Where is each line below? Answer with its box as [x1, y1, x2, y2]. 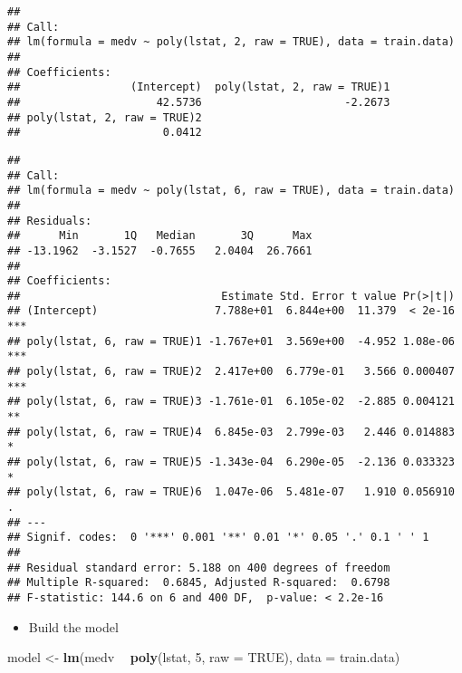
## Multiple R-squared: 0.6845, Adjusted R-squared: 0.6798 [7, 576, 390, 590]
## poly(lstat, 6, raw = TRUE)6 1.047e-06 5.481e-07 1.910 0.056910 [7, 486, 455, 499]
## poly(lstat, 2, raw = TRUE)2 [7, 111, 202, 124]
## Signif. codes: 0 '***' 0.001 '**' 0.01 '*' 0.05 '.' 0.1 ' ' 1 [7, 531, 429, 544]
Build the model [28, 617, 119, 636]
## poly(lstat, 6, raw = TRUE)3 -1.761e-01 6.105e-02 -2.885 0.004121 [7, 395, 455, 409]
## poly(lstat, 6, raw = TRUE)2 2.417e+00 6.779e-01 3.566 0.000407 [7, 365, 455, 379]
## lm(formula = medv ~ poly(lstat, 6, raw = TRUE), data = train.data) [7, 184, 455, 197]
